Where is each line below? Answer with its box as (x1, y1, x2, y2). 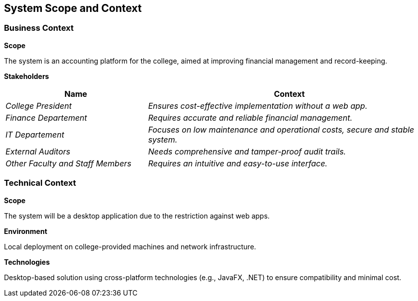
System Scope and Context (4, 2, 142, 14)
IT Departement (5, 129, 65, 140)
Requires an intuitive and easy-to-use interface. (148, 158, 327, 168)
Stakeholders (4, 72, 49, 80)
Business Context (4, 23, 74, 33)
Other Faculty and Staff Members (5, 158, 131, 168)
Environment (4, 226, 47, 235)
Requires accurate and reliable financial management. (148, 112, 353, 123)
